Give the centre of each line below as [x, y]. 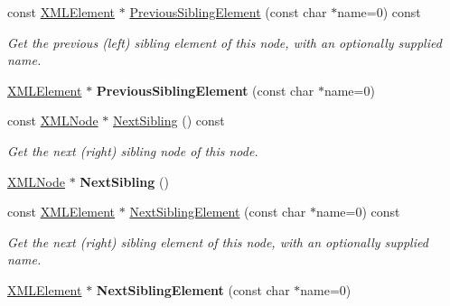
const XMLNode [53, 121]
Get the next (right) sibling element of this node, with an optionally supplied [218, 241]
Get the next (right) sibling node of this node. [133, 150]
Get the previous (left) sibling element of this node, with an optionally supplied [225, 42]
